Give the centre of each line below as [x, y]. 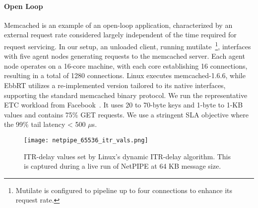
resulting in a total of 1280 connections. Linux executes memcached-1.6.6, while [125, 75]
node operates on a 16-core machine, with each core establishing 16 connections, [126, 65]
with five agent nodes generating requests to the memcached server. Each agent [125, 56]
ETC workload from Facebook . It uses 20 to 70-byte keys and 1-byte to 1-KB [124, 105]
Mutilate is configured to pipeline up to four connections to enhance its [124, 190]
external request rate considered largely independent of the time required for [120, 35]
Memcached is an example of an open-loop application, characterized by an [118, 25]
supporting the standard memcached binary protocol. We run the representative [126, 95]
